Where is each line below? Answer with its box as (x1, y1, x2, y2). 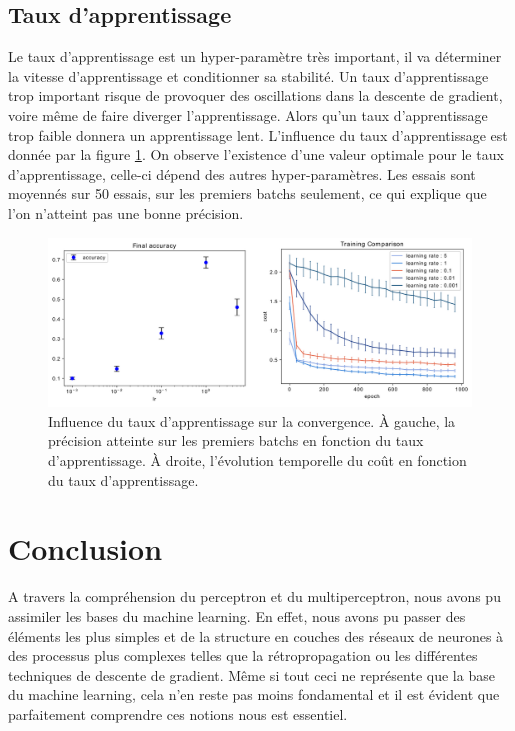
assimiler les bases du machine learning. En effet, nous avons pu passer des (8, 605, 466, 626)
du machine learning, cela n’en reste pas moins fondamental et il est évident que (8, 684, 500, 705)
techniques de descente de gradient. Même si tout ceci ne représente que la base (8, 664, 495, 685)
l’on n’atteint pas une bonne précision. (8, 202, 244, 223)
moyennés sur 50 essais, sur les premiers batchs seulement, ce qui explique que (8, 183, 487, 204)
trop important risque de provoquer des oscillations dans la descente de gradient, (8, 85, 503, 106)
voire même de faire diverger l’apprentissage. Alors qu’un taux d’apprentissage (8, 104, 488, 125)
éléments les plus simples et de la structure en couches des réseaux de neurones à (8, 625, 504, 646)
